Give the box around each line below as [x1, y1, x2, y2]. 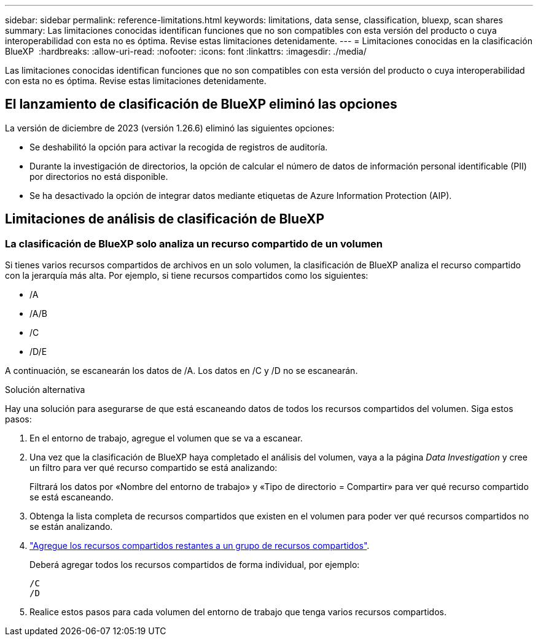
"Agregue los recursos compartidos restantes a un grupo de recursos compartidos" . [29, 540, 370, 551]
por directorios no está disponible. [29, 171, 168, 182]
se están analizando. [29, 521, 113, 532]
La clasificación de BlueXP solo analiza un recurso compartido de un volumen [5, 237, 383, 250]
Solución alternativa [5, 384, 85, 395]
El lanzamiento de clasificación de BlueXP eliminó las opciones [5, 96, 397, 112]
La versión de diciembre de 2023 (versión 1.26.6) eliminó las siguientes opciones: [5, 122, 335, 133]
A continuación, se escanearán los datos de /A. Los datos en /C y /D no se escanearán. [5, 365, 358, 376]
